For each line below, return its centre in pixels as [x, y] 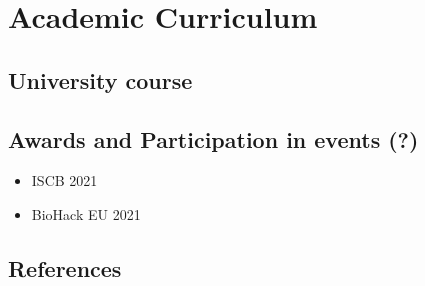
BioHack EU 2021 [86, 213]
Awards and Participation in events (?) [213, 138]
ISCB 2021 [64, 180]
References [65, 267]
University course [100, 79]
